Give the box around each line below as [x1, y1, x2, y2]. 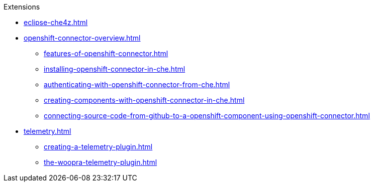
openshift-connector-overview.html [24, 34, 141, 42]
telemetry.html [24, 127, 71, 135]
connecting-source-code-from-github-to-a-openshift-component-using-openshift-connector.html [44, 111, 370, 120]
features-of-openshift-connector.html [44, 49, 168, 58]
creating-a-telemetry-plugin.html [44, 142, 153, 151]
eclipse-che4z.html [24, 18, 88, 27]
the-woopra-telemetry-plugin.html [44, 158, 157, 166]
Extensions [4, 3, 40, 11]
